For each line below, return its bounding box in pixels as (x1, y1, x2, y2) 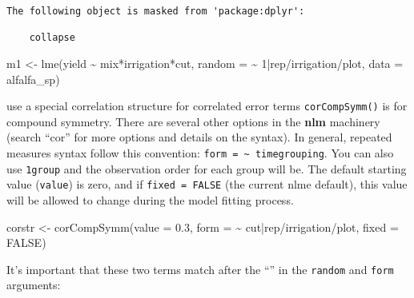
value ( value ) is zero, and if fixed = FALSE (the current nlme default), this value (6, 176, 408, 193)
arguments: (6, 276, 61, 293)
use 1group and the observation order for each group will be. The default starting (6, 160, 407, 177)
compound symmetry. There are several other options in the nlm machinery (6, 113, 380, 129)
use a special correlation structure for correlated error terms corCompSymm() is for (6, 97, 408, 114)
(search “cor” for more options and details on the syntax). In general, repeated (6, 129, 392, 145)
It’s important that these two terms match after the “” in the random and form (6, 260, 394, 277)
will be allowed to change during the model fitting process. (6, 191, 294, 208)
